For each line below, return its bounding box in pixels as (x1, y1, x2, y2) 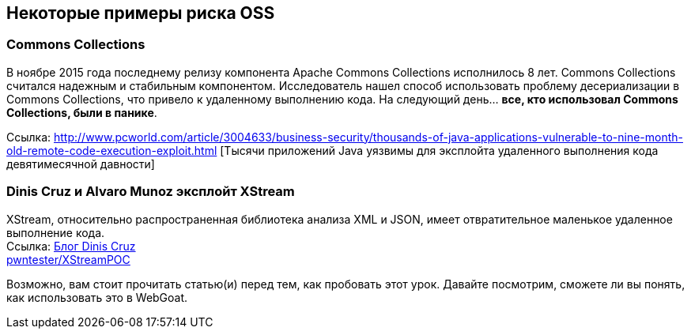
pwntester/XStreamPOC (6, 252, 130, 266)
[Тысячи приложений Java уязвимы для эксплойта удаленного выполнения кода (220, 143, 659, 157)
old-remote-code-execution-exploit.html (6, 143, 217, 157)
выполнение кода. (6, 225, 105, 239)
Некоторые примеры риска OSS (6, 3, 275, 23)
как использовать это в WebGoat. (6, 290, 188, 304)
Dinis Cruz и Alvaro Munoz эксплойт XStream (6, 183, 295, 200)
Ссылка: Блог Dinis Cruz (6, 239, 136, 253)
